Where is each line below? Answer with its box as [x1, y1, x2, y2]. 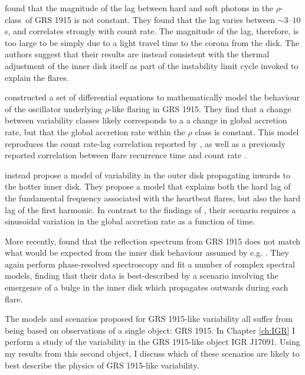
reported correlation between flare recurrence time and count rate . [5, 149, 247, 161]
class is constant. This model [195, 125, 299, 138]
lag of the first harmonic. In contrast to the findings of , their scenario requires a [5, 203, 296, 216]
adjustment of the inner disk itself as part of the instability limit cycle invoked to [5, 59, 299, 71]
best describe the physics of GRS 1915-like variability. [5, 358, 199, 371]
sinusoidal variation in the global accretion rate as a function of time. [5, 215, 255, 227]
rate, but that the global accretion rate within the [5, 125, 185, 138]
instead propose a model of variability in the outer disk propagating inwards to [5, 168, 290, 181]
